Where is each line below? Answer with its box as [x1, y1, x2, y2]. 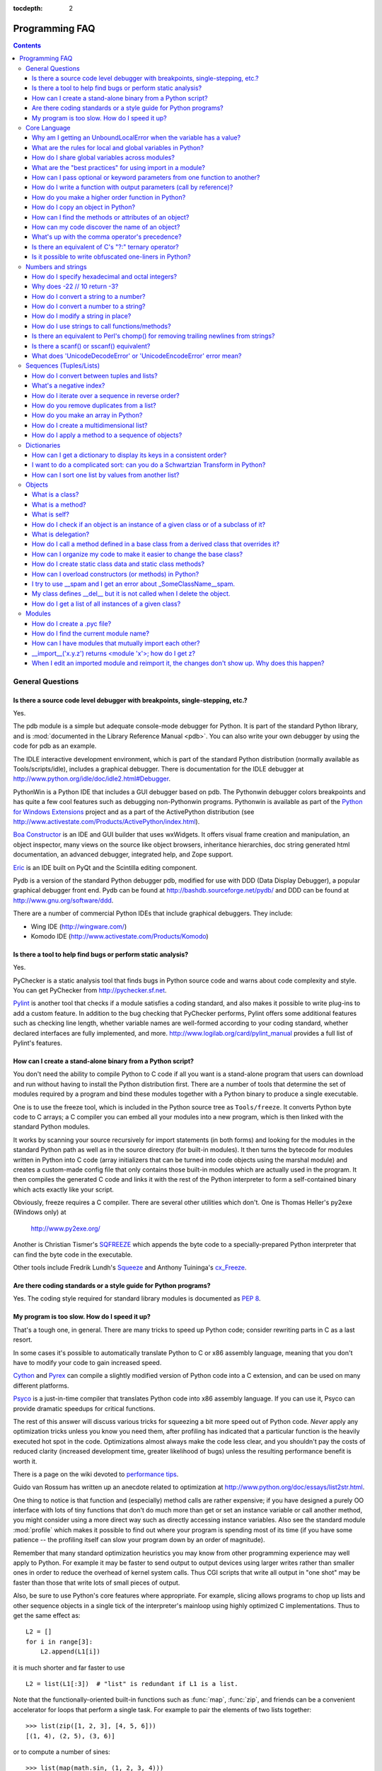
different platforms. [13, 1381, 69, 1390]
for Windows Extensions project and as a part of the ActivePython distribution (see [13, 808, 255, 816]
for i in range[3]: [25, 1637, 93, 1646]
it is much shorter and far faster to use [13, 1663, 125, 1672]
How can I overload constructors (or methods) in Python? [32, 570, 199, 578]
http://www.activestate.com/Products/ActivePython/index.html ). [13, 817, 200, 825]
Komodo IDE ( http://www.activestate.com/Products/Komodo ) [30, 932, 209, 940]
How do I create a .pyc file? [32, 619, 112, 628]
